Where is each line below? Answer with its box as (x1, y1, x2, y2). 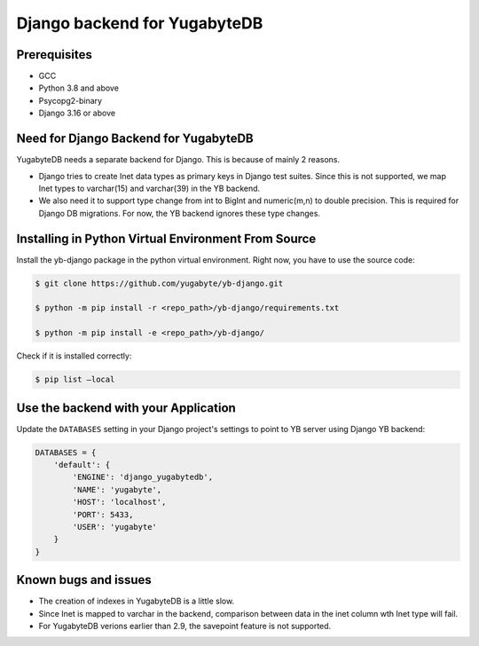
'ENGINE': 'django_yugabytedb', (72, 472, 213, 483)
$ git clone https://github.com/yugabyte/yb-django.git (35, 278, 284, 288)
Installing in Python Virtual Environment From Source (16, 231, 317, 246)
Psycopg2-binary (38, 95, 102, 106)
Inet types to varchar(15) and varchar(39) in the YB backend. (38, 183, 261, 193)
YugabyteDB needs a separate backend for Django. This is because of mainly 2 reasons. (16, 154, 341, 165)
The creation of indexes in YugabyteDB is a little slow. (38, 595, 235, 607)
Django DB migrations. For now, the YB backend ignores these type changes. (38, 208, 321, 218)
